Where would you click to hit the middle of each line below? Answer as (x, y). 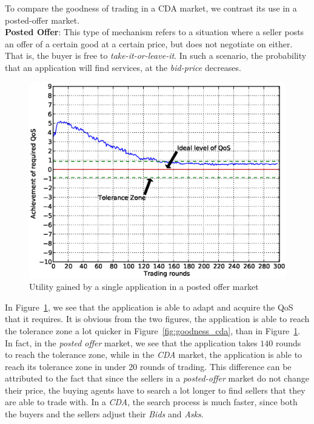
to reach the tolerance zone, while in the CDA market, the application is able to (154, 355)
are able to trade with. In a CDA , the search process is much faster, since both (151, 402)
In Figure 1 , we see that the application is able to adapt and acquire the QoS (149, 307)
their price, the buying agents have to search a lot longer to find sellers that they (155, 390)
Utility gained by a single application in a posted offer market (144, 287)
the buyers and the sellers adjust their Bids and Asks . (104, 414)
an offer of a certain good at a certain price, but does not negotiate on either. (149, 43)
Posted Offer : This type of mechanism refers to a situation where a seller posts (155, 32)
